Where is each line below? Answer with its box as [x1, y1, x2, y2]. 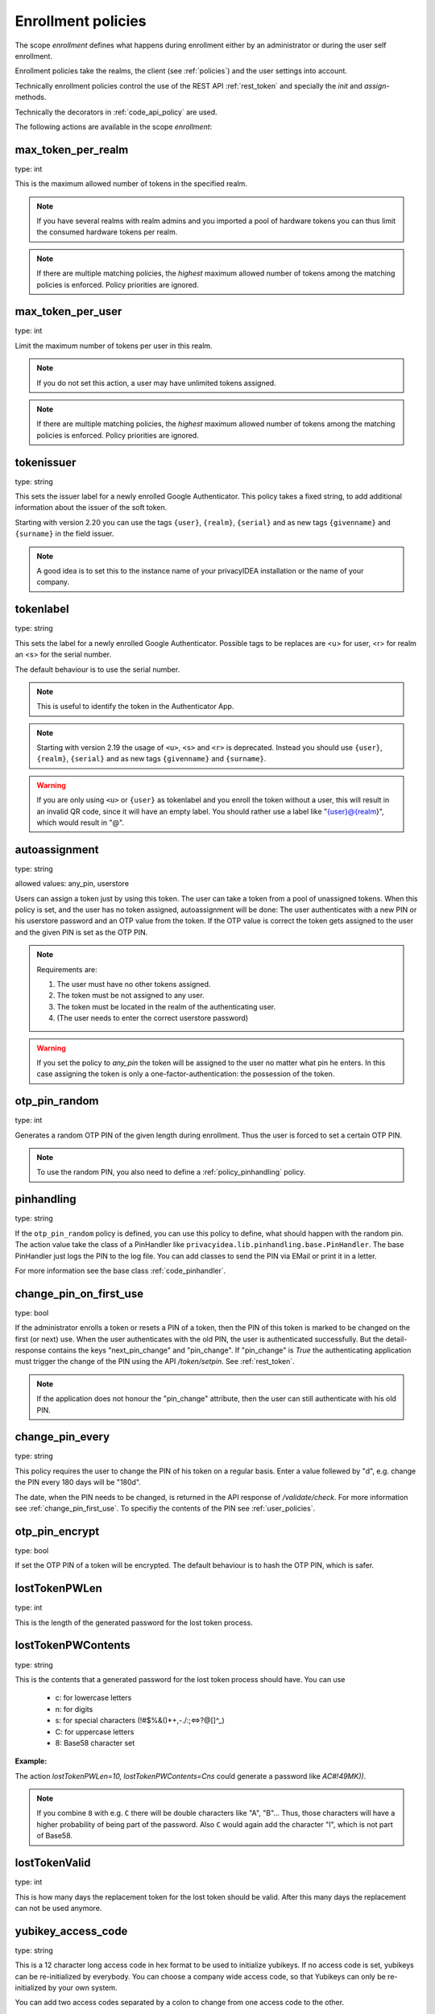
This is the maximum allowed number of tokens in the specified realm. [14, 179, 247, 189]
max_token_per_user [14, 305, 122, 318]
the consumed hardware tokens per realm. [36, 227, 178, 237]
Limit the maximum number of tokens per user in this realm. [14, 341, 213, 350]
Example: [14, 1756, 48, 1766]
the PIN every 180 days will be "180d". [14, 1477, 141, 1487]
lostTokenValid [14, 1856, 92, 1870]
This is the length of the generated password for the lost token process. [14, 1618, 253, 1627]
